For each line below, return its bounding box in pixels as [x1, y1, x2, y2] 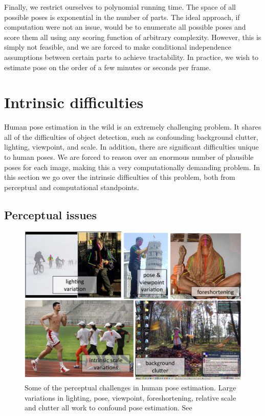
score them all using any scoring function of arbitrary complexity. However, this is [4, 31, 261, 42]
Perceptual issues [4, 206, 97, 222]
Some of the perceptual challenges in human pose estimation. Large [25, 382, 236, 392]
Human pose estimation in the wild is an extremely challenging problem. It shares [4, 121, 261, 132]
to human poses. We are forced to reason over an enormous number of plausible [4, 152, 254, 162]
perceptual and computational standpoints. [4, 181, 139, 192]
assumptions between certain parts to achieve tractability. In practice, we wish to [4, 51, 259, 62]
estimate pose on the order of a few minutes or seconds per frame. [4, 61, 211, 72]
